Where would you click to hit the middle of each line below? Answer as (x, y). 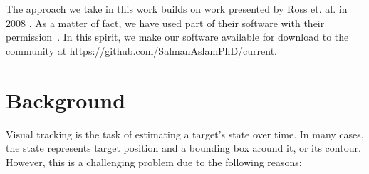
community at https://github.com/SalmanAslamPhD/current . (142, 50)
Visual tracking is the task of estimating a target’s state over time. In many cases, (185, 134)
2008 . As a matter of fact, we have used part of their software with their (165, 22)
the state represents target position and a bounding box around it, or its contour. (183, 148)
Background (66, 99)
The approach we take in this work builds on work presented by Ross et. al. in (177, 9)
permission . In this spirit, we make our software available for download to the (177, 37)
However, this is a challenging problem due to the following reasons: (154, 162)
